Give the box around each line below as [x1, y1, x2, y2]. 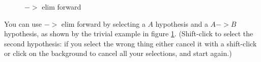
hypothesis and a [155, 18, 208, 29]
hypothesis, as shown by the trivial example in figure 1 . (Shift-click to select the [4, 28, 253, 39]
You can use [4, 18, 42, 29]
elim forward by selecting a [61, 18, 146, 29]
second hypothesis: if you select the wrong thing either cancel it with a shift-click [4, 38, 257, 48]
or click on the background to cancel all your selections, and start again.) [4, 48, 232, 58]
